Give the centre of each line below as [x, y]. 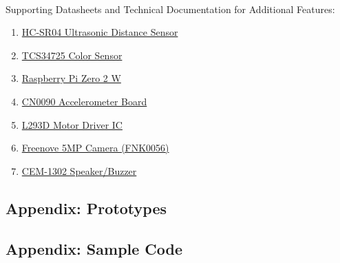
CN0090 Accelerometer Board [84, 101]
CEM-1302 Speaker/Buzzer [79, 170]
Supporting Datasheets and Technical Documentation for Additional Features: [170, 9]
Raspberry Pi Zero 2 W [71, 78]
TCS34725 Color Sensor [72, 55]
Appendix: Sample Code [94, 248]
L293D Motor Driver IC [72, 124]
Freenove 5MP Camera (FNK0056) [95, 148]
